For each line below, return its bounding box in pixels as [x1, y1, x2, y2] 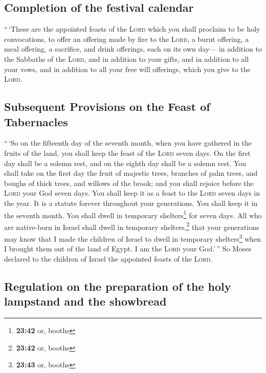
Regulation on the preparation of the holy [4, 278, 231, 294]
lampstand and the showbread [4, 293, 167, 309]
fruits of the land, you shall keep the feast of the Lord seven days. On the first [4, 147, 251, 158]
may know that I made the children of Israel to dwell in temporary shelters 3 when [4, 232, 261, 244]
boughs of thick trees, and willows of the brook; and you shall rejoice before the [4, 177, 254, 188]
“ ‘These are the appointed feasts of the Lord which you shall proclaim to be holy [4, 24, 260, 34]
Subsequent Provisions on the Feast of [4, 99, 210, 114]
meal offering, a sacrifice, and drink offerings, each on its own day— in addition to [4, 43, 262, 54]
